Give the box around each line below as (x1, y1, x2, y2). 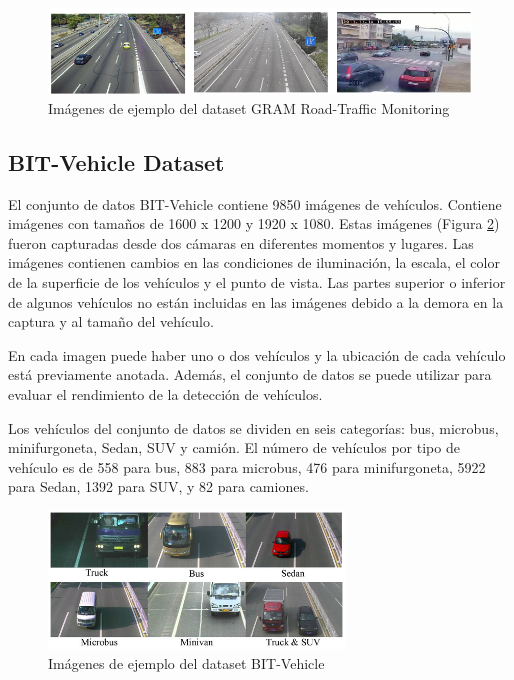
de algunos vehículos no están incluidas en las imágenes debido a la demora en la (8, 291, 504, 312)
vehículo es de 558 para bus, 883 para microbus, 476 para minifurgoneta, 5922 (8, 456, 486, 477)
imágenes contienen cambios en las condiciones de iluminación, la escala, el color (8, 252, 500, 273)
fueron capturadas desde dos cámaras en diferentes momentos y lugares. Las (8, 232, 474, 253)
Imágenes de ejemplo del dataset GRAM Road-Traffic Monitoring (48, 97, 450, 118)
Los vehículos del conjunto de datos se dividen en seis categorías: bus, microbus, (8, 417, 499, 438)
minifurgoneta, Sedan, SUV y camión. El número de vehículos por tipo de (8, 437, 460, 458)
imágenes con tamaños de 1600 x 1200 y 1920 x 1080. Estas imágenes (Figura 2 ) (8, 213, 500, 234)
